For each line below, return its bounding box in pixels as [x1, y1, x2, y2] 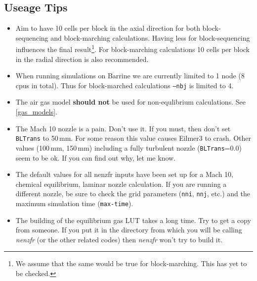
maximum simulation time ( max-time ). [15, 198, 133, 209]
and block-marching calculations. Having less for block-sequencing [50, 32, 250, 43]
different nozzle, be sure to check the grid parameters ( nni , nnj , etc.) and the [15, 188, 250, 199]
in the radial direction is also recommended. [15, 54, 149, 64]
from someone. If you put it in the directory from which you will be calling [15, 225, 242, 235]
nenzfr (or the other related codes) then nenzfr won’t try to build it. [15, 234, 223, 244]
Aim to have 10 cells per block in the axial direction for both [15, 23, 200, 33]
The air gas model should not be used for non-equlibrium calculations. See [15, 97, 246, 107]
